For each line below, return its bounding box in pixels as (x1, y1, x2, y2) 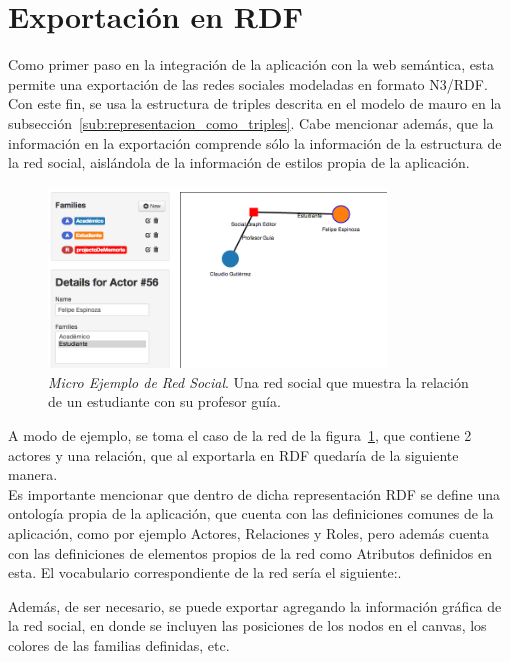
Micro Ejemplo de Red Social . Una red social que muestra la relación (48, 371, 469, 392)
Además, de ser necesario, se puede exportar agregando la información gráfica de (8, 595, 502, 616)
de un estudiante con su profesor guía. (48, 391, 281, 412)
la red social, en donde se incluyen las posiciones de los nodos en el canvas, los (8, 615, 487, 636)
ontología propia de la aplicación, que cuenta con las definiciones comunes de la (8, 503, 494, 524)
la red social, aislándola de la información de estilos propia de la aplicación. (8, 152, 470, 173)
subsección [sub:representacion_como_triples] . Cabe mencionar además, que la (8, 112, 494, 133)
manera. (8, 464, 58, 485)
